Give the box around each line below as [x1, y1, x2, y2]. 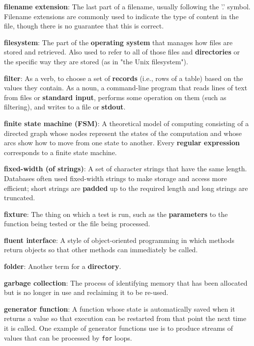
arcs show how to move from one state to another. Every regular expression [4, 137, 240, 148]
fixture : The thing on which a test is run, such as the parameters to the [4, 209, 228, 219]
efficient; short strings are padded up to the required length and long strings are [4, 183, 248, 193]
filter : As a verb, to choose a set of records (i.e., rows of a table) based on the [4, 73, 243, 83]
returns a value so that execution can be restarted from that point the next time [4, 313, 247, 323]
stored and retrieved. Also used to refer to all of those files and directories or [4, 47, 240, 57]
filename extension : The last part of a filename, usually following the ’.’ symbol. [4, 1, 251, 11]
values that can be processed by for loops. [4, 332, 132, 343]
